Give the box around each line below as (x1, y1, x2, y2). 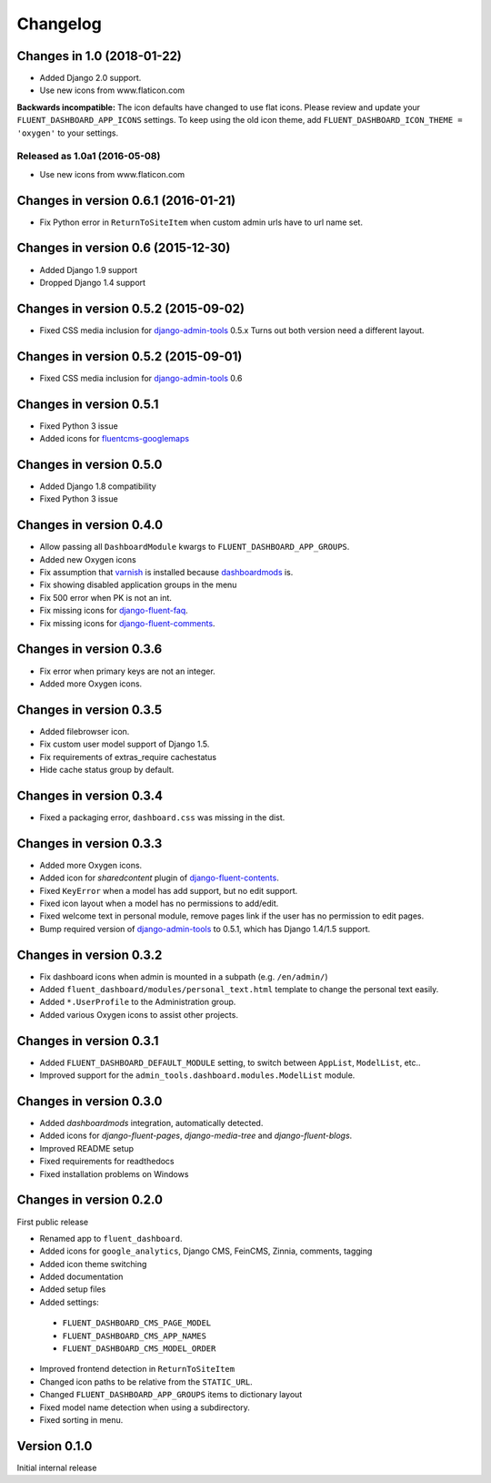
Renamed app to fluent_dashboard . (39, 1233, 183, 1244)
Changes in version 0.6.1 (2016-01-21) (16, 192, 236, 208)
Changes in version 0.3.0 (16, 1093, 163, 1109)
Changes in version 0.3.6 (16, 642, 163, 657)
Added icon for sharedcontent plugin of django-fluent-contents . (39, 872, 279, 883)
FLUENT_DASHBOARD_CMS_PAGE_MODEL (62, 1318, 212, 1328)
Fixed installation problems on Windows (39, 1168, 189, 1179)
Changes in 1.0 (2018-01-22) (16, 48, 182, 64)
